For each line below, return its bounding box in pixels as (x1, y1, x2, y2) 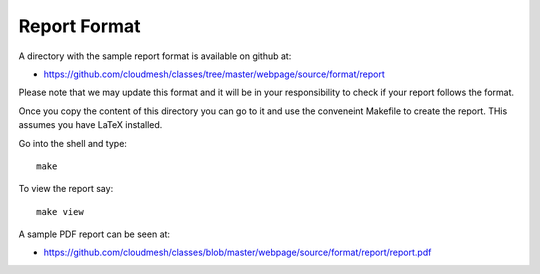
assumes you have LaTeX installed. (18, 119, 163, 131)
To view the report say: (18, 183, 114, 195)
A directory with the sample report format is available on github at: (18, 50, 292, 62)
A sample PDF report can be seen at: (18, 228, 170, 240)
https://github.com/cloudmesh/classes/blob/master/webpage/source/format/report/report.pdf (43, 246, 432, 259)
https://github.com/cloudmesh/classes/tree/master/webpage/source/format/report (43, 68, 385, 80)
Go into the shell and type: (18, 137, 127, 149)
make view (36, 206, 84, 217)
